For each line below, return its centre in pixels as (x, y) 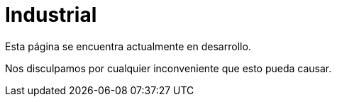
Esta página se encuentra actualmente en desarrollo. (128, 46)
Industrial (51, 15)
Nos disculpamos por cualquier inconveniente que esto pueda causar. (168, 68)
